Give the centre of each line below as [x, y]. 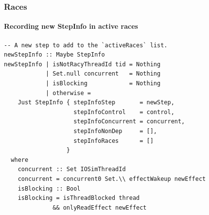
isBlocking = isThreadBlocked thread [79, 198]
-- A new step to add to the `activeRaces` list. [86, 45]
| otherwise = [68, 93]
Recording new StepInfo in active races [71, 26]
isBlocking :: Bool [49, 188]
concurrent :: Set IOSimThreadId [72, 169]
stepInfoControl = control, [124, 112]
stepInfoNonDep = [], [115, 131]
